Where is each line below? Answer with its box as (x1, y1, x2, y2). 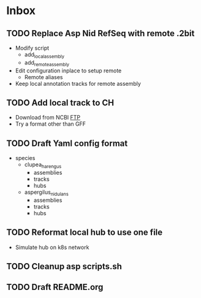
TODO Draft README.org (6, 282, 104, 292)
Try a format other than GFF (15, 120, 86, 128)
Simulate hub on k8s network (15, 243, 89, 251)
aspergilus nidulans (24, 188, 69, 197)
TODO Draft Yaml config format (6, 138, 128, 148)
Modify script (15, 44, 50, 52)
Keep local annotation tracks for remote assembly (15, 80, 141, 87)
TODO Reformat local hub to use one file (6, 227, 163, 238)
